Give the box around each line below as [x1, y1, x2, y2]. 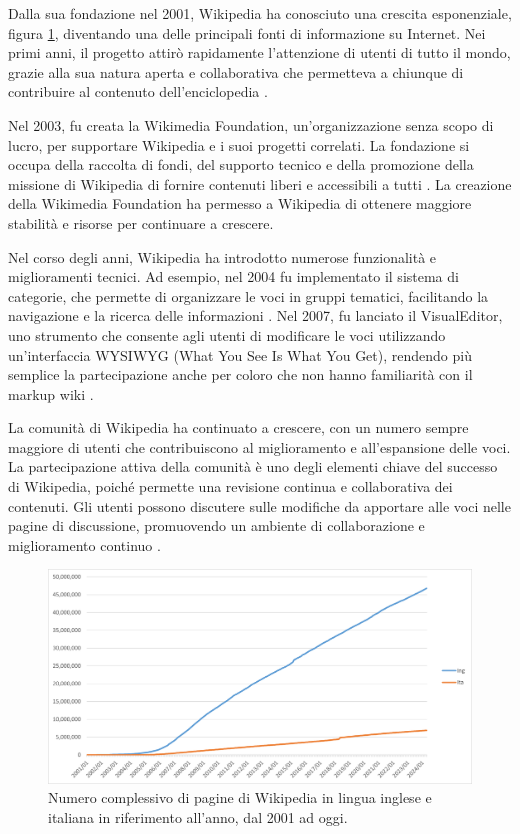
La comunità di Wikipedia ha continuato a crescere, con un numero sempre [8, 417, 469, 438]
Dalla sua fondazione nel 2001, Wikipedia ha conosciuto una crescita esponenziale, [8, 3, 512, 23]
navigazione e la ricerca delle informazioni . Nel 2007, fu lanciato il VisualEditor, [8, 305, 503, 326]
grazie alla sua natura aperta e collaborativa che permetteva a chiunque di [8, 61, 464, 82]
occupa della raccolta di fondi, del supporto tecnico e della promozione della [8, 154, 474, 175]
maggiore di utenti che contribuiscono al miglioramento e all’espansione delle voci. [8, 436, 511, 457]
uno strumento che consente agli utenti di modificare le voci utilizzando [8, 324, 446, 345]
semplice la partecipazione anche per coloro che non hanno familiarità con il [8, 364, 473, 385]
